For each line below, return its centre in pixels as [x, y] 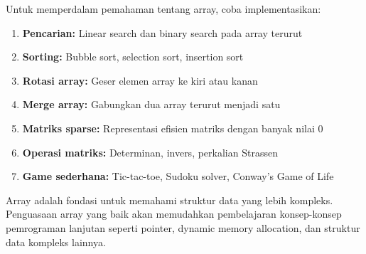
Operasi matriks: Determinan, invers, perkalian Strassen [150, 152]
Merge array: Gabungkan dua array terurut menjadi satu [151, 104]
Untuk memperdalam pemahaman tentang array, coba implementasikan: [163, 9]
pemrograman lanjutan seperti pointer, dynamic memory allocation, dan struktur [183, 227]
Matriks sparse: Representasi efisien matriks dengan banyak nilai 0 [173, 128]
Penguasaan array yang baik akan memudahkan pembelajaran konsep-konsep [174, 214]
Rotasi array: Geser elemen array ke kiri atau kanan [140, 80]
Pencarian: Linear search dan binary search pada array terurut [162, 32]
